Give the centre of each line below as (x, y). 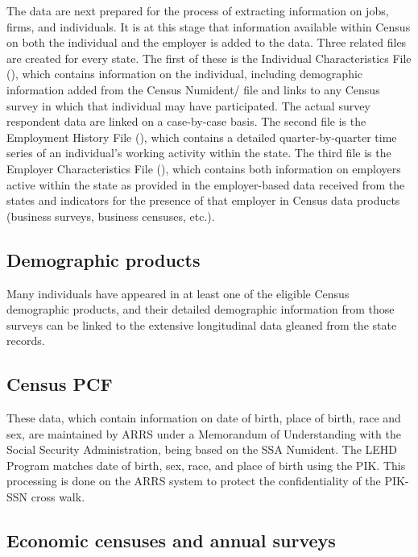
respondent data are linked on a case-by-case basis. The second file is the (186, 121)
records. (26, 341)
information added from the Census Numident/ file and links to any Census (193, 89)
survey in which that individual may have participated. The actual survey (188, 105)
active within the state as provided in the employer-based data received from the (206, 184)
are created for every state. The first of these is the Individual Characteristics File (209, 58)
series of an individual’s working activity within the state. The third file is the (199, 153)
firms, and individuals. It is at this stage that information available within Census (209, 26)
